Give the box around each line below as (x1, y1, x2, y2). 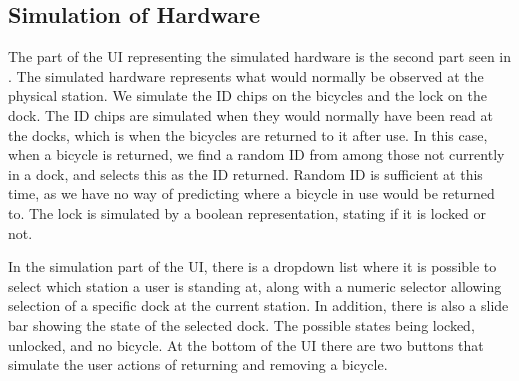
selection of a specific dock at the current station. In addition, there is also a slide (8, 295, 509, 316)
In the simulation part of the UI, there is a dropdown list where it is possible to (8, 256, 497, 277)
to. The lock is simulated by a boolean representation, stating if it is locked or (8, 202, 487, 223)
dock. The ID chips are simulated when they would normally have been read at (8, 104, 494, 125)
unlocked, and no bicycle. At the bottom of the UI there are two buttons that (8, 334, 484, 355)
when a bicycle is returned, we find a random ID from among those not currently (8, 144, 505, 165)
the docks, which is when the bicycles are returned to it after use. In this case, (8, 124, 488, 145)
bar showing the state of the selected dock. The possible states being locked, (8, 314, 475, 335)
